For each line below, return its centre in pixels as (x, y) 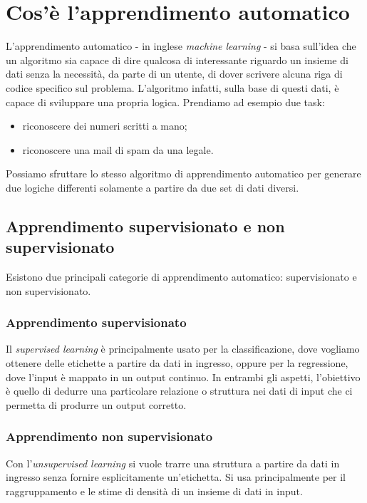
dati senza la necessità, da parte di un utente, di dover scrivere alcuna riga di (174, 74)
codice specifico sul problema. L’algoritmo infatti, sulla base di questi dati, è (172, 87)
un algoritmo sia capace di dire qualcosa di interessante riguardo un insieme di (177, 59)
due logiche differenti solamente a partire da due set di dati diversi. (153, 187)
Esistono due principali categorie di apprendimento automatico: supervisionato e (181, 277)
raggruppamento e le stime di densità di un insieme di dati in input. (154, 491)
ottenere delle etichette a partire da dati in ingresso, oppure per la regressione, (177, 363)
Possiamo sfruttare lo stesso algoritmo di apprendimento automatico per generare (183, 173)
